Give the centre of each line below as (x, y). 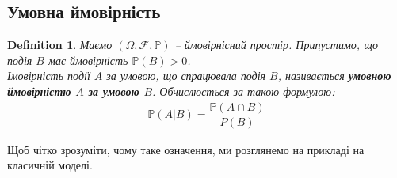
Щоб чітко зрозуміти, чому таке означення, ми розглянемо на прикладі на (186, 149)
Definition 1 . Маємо (60, 45)
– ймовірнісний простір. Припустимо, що (276, 45)
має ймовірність (88, 60)
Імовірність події (49, 76)
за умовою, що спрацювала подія (186, 76)
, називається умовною (334, 76)
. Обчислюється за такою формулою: (244, 91)
